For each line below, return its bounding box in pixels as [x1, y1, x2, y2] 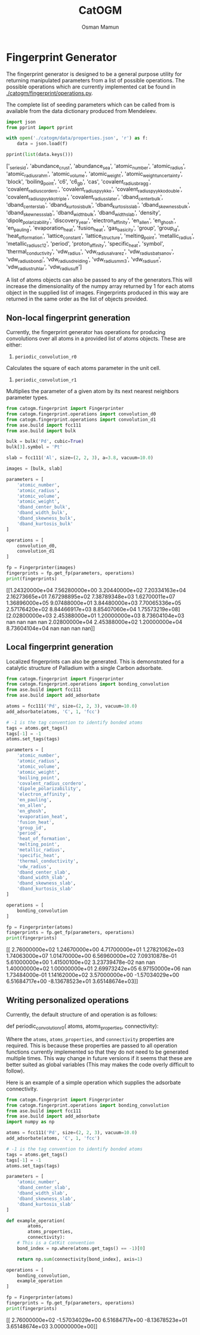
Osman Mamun [81, 23, 119, 30]
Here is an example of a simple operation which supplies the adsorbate [6, 1079, 181, 1086]
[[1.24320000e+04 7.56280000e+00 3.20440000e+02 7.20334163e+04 [6, 586, 186, 593]
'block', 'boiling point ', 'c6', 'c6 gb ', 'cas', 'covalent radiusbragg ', [6, 177, 151, 186]
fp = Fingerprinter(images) [6, 565, 76, 571]
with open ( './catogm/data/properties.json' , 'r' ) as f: [6, 135, 148, 141]
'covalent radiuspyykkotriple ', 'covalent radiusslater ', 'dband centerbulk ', [6, 194, 163, 202]
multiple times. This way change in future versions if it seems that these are [6, 1054, 192, 1061]
